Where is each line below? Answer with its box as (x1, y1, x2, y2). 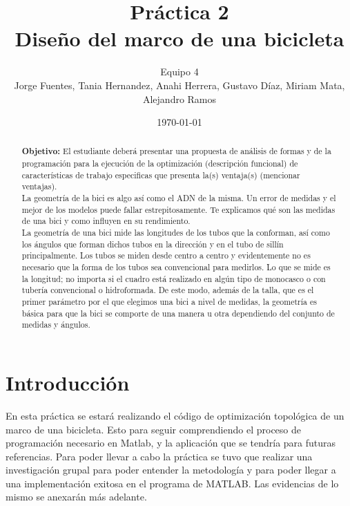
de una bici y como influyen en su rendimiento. (21, 215, 191, 227)
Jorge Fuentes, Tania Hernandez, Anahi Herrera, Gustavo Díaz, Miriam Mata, (14, 77, 345, 92)
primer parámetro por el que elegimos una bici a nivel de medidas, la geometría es (21, 296, 317, 308)
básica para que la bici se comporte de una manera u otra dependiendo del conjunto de (21, 307, 335, 319)
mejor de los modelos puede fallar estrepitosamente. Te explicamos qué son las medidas (21, 203, 336, 215)
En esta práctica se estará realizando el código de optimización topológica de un (6, 408, 344, 422)
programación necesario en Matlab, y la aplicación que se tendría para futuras (6, 435, 336, 450)
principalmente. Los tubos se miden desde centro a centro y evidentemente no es (21, 250, 311, 261)
